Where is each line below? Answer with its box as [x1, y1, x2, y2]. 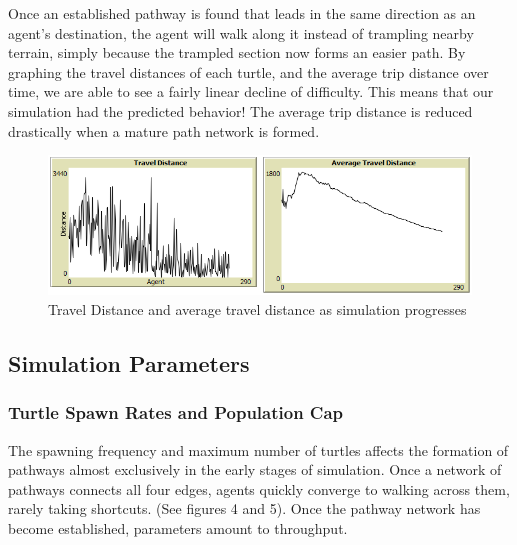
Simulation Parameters [8, 348, 250, 379]
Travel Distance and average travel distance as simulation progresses [48, 299, 467, 320]
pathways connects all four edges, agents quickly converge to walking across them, [8, 478, 510, 499]
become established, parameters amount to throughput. [8, 518, 348, 539]
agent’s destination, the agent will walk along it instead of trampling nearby [8, 22, 474, 43]
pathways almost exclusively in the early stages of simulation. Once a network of [8, 459, 502, 480]
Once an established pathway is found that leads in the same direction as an [8, 3, 476, 23]
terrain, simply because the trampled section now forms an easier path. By [8, 42, 466, 63]
